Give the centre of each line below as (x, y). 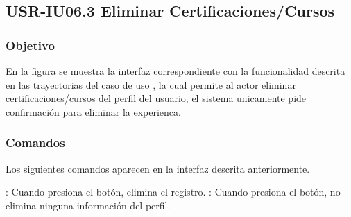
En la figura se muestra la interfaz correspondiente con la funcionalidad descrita (175, 71)
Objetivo (30, 45)
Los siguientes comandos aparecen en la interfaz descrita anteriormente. (158, 168)
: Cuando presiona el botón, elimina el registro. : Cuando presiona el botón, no (173, 192)
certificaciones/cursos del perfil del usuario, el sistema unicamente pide (156, 98)
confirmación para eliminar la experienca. (93, 111)
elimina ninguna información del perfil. (88, 205)
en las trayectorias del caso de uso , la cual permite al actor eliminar (151, 84)
